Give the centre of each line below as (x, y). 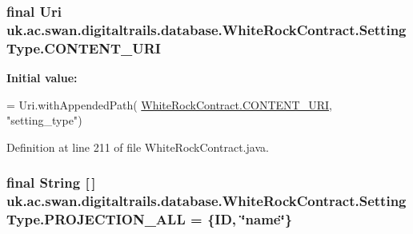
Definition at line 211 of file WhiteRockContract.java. (138, 147)
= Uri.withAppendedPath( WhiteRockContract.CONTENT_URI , (169, 104)
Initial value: (42, 78)
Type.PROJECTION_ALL (96, 219)
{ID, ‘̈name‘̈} (250, 219)
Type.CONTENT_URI (84, 48)
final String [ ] (51, 182)
